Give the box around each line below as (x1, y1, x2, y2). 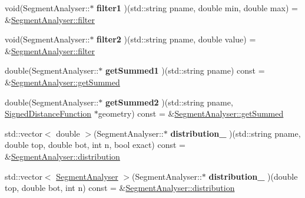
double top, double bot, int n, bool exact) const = (5, 138, 185, 151)
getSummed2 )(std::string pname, (105, 95, 233, 108)
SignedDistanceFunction (5, 107, 92, 120)
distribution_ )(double (208, 170, 298, 182)
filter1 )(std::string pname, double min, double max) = (97, 2, 298, 14)
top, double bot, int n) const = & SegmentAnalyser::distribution (5, 181, 235, 194)
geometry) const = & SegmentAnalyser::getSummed (98, 107, 284, 120)
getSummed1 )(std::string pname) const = (105, 64, 265, 77)
